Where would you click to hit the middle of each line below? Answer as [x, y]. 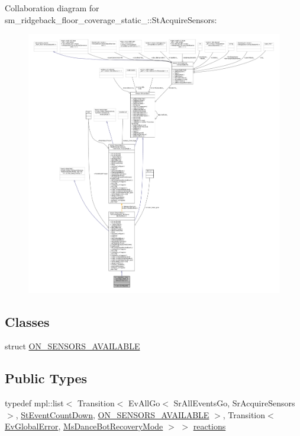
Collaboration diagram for [52, 8]
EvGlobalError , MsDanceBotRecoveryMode [84, 426]
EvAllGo [144, 403]
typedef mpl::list [34, 403]
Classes [27, 321]
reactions [209, 426]
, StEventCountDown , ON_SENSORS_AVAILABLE [112, 414]
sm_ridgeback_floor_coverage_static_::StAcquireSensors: [111, 19]
